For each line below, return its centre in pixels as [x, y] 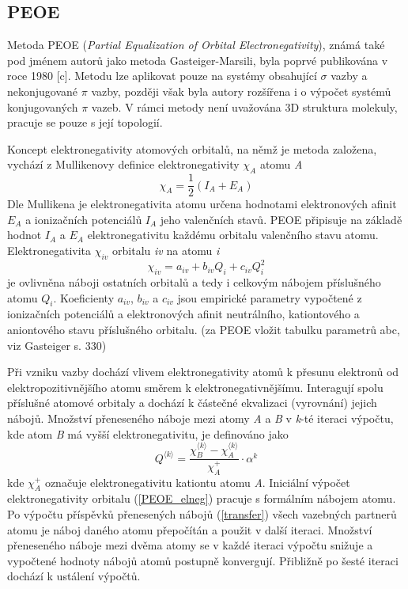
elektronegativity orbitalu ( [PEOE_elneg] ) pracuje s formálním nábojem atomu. [202, 498]
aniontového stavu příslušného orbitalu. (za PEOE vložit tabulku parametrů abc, [204, 330]
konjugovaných [43, 106]
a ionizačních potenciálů [84, 219]
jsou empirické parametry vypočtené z [270, 297]
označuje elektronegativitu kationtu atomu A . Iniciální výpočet [197, 482]
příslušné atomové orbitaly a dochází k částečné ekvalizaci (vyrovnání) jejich [192, 403]
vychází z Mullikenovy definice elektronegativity [123, 164]
